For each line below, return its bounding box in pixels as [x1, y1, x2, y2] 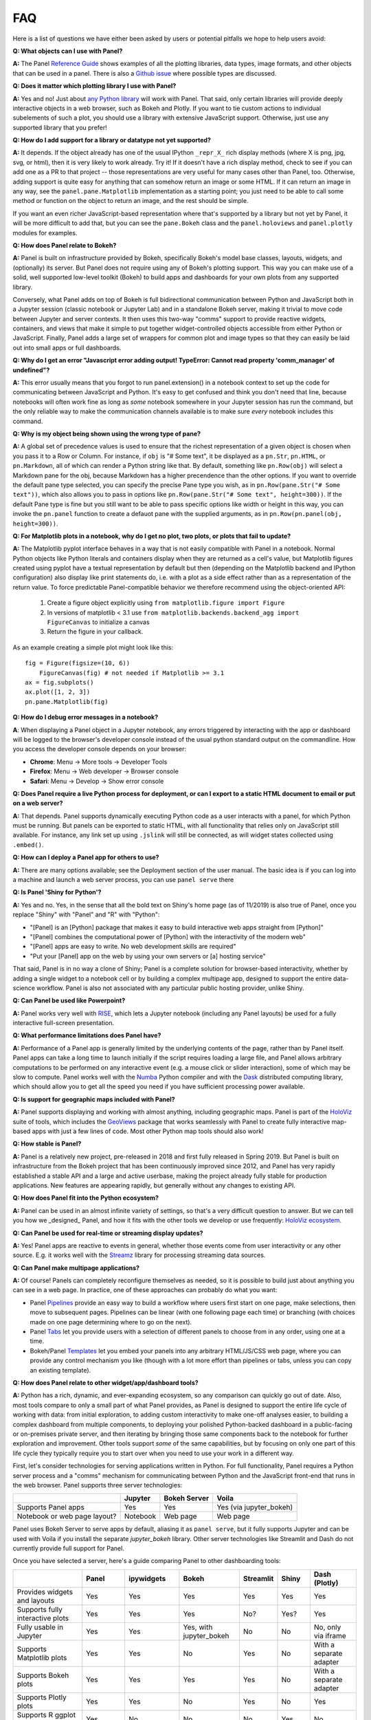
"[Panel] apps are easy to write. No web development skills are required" [30, 943, 236, 951]
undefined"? [12, 365, 50, 374]
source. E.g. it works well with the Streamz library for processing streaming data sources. [12, 1251, 266, 1259]
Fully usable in [16, 1622, 64, 1632]
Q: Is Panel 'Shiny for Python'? [12, 888, 102, 896]
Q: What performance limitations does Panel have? [12, 1031, 161, 1040]
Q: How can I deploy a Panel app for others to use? [12, 853, 159, 861]
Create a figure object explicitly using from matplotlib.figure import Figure [47, 599, 285, 607]
